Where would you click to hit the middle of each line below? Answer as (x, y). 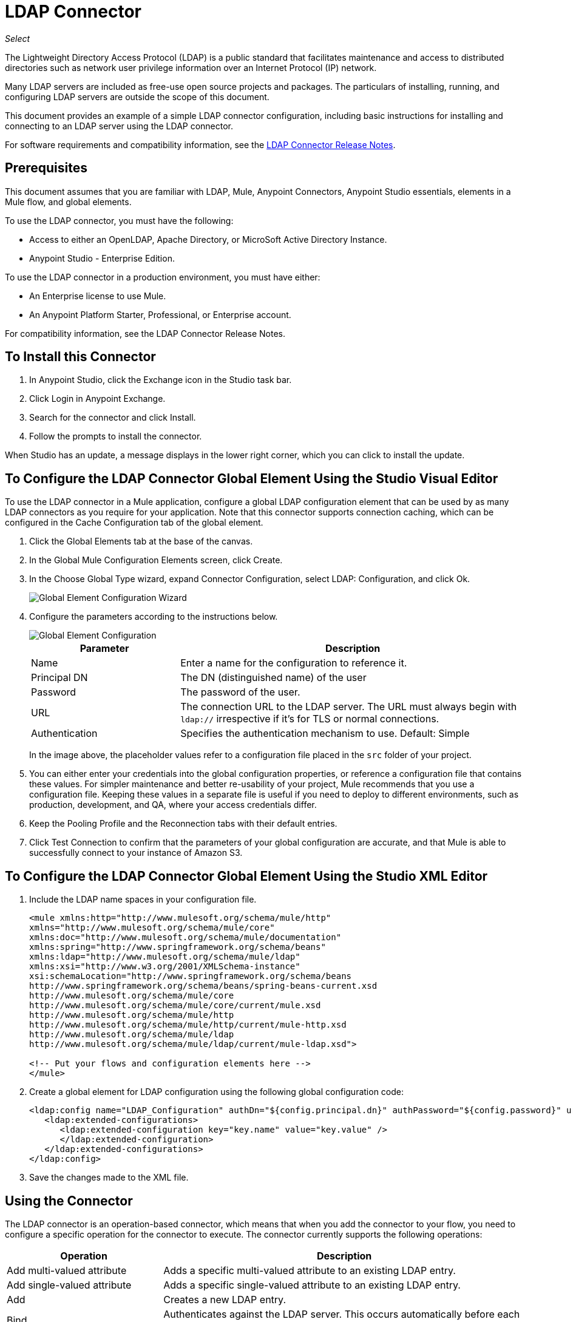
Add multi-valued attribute (67, 1270)
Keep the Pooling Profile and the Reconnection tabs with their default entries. (183, 824)
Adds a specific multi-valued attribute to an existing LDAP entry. (310, 1270)
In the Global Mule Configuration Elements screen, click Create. (156, 560)
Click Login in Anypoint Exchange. (97, 399)
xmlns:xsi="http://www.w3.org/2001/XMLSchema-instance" (165, 967)
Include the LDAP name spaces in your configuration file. (143, 900)
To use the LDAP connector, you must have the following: (119, 220)
